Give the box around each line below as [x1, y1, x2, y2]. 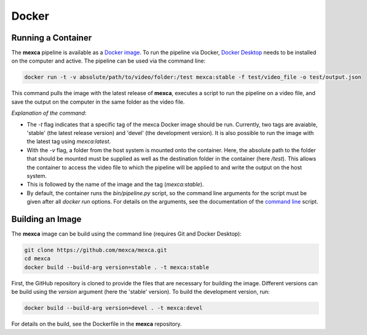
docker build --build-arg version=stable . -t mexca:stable [24, 264, 210, 271]
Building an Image [11, 214, 82, 224]
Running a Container [11, 33, 92, 43]
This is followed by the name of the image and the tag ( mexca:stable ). [26, 181, 204, 188]
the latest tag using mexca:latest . [26, 138, 111, 145]
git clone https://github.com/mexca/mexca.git [24, 247, 167, 253]
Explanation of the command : [11, 109, 87, 117]
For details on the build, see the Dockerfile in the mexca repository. [11, 320, 182, 328]
